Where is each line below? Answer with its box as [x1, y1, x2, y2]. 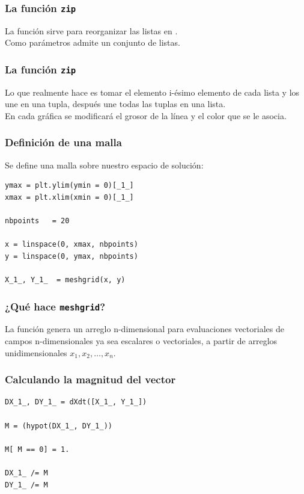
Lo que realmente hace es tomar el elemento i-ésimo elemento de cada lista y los [5, 85, 300, 98]
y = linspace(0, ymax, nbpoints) [5, 252, 138, 261]
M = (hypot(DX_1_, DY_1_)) [5, 421, 112, 430]
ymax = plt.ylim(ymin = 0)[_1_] [5, 181, 134, 190]
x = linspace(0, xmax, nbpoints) [5, 240, 138, 249]
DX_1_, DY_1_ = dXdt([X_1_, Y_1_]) [5, 398, 147, 407]
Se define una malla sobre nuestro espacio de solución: [5, 158, 204, 171]
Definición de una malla [5, 135, 122, 150]
